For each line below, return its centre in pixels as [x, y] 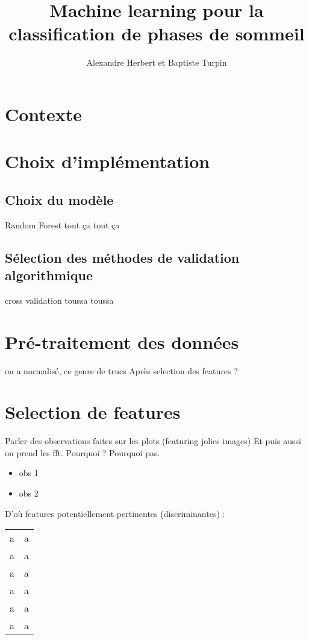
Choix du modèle [59, 199]
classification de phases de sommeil [157, 33]
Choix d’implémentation [108, 161]
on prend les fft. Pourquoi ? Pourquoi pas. [83, 452]
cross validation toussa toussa [59, 300]
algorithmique [49, 275]
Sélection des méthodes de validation [122, 257]
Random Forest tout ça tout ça [62, 224]
